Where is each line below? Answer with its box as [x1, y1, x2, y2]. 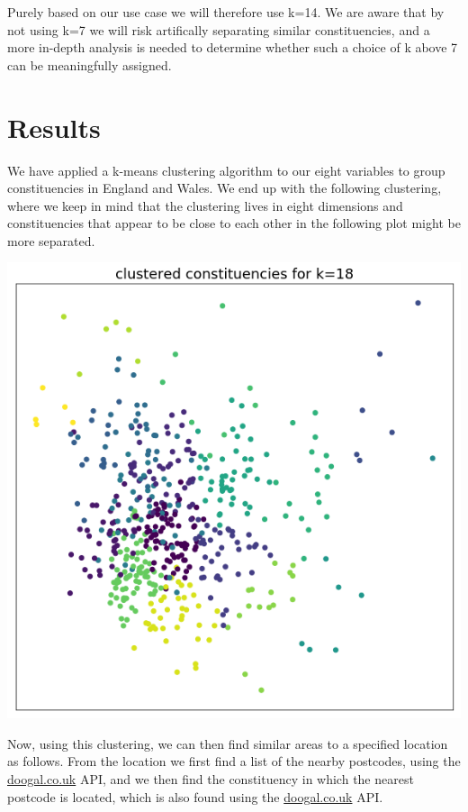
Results [7, 108, 101, 145]
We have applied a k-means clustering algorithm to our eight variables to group [7, 160, 445, 179]
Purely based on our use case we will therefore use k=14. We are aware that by [7, 3, 445, 21]
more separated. [7, 231, 95, 250]
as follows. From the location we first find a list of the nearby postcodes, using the [7, 752, 461, 771]
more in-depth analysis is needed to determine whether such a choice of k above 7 [7, 38, 458, 57]
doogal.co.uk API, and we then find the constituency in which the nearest [7, 769, 414, 788]
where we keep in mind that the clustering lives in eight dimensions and [7, 196, 403, 214]
